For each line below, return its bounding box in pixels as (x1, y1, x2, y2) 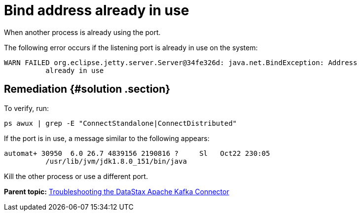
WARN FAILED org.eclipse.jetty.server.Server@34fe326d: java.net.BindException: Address (4, 58, 358, 67)
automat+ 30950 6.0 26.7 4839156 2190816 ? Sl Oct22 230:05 (4, 149, 270, 157)
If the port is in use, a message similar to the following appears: (4, 134, 210, 143)
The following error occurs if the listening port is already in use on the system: (4, 43, 258, 52)
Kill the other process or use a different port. (4, 172, 148, 180)
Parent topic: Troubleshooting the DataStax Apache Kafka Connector (4, 187, 229, 196)
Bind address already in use (4, 2, 189, 19)
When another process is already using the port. (4, 28, 161, 36)
